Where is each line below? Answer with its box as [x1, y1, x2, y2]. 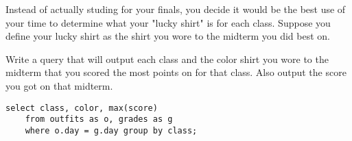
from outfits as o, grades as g [25, 114, 173, 125]
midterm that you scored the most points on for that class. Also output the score [5, 65, 347, 79]
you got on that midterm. [5, 78, 113, 92]
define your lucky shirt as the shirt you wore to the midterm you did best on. [5, 29, 331, 43]
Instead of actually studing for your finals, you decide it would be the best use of [5, 2, 346, 16]
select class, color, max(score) [5, 103, 158, 113]
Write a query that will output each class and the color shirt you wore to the [5, 51, 329, 66]
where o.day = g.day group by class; [25, 125, 198, 136]
